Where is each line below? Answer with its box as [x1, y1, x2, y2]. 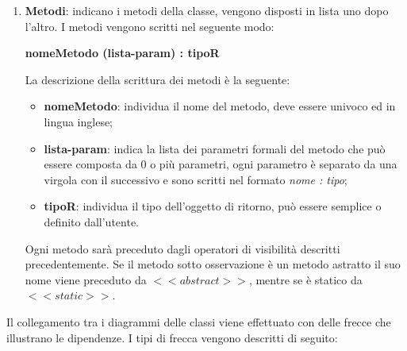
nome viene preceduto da [25, 271, 147, 287]
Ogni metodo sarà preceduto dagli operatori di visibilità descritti [25, 240, 340, 256]
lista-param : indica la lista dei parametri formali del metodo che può [44, 140, 386, 156]
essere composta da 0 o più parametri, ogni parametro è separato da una [44, 156, 397, 172]
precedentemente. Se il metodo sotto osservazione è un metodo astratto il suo [25, 256, 401, 272]
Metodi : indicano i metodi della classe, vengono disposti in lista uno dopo [25, 2, 389, 18]
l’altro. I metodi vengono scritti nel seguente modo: [25, 17, 275, 34]
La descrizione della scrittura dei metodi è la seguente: [25, 71, 290, 87]
